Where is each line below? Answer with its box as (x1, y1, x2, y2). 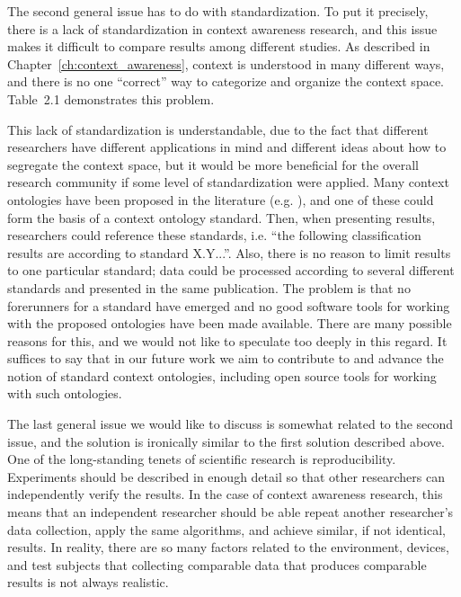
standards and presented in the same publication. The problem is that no (7, 278, 411, 297)
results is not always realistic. (7, 573, 169, 592)
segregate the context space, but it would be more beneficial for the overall (7, 155, 419, 174)
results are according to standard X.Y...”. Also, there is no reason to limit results (7, 243, 451, 262)
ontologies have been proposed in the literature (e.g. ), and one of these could (7, 190, 434, 209)
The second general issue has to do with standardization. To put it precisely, (7, 2, 429, 20)
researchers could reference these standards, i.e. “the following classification (7, 226, 421, 245)
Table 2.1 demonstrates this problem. (7, 89, 215, 108)
